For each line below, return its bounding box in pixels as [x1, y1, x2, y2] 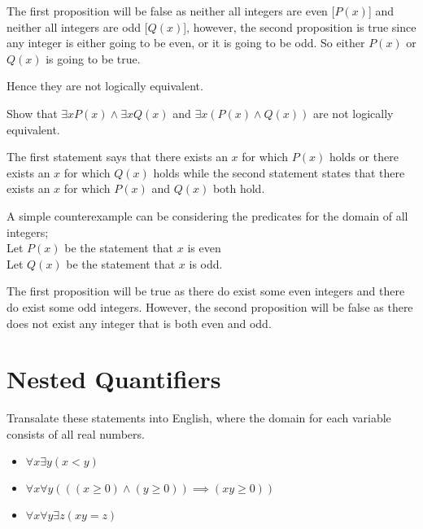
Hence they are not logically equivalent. [7, 77, 203, 94]
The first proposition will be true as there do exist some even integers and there [7, 282, 405, 299]
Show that [7, 104, 58, 121]
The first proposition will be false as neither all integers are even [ [7, 2, 335, 19]
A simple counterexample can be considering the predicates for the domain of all [7, 207, 408, 224]
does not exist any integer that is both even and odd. [7, 314, 272, 331]
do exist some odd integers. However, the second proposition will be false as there [7, 298, 413, 315]
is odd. [189, 255, 223, 272]
